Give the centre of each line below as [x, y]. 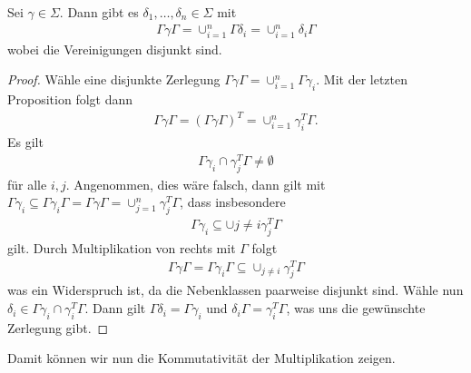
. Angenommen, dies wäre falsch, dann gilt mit [196, 184]
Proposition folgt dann [70, 99]
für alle [27, 184]
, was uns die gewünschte [356, 308]
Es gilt [25, 142]
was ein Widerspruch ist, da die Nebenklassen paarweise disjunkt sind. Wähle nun [235, 290]
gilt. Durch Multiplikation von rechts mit [122, 247]
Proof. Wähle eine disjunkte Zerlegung [114, 79]
